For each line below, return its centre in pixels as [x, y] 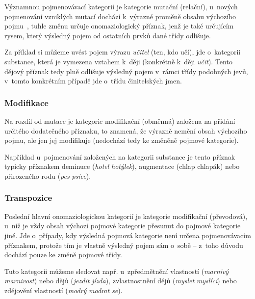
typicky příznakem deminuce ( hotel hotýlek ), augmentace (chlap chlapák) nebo [122, 166]
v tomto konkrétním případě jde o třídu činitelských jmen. [93, 81]
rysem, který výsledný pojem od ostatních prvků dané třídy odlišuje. [108, 35]
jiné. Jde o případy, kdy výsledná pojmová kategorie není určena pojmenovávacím [128, 235]
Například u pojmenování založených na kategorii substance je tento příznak [120, 156]
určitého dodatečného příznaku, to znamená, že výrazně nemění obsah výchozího [126, 130]
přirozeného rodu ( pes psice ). [48, 176]
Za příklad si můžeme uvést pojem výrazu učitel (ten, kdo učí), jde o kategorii [123, 52]
